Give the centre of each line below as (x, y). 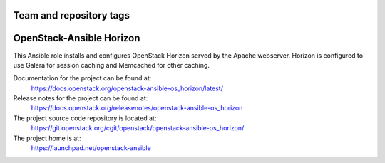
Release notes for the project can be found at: (81, 98)
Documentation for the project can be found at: (82, 78)
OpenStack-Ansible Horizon (77, 38)
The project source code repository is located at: (85, 118)
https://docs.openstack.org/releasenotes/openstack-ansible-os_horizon (137, 108)
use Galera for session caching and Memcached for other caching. (112, 65)
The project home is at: (47, 138)
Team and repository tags (71, 15)
